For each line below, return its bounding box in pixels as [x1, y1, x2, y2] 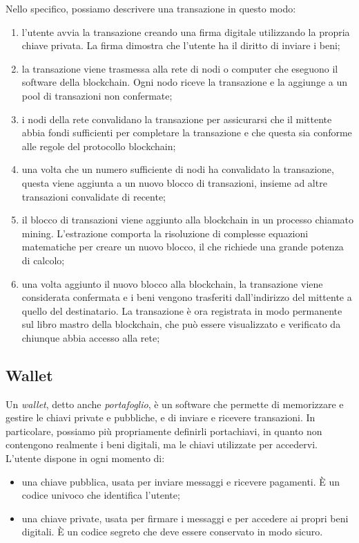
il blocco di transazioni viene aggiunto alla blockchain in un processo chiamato [21, 212, 354, 227]
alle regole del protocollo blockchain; [21, 138, 176, 153]
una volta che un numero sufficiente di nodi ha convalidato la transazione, [21, 162, 334, 176]
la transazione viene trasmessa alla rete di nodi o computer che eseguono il [21, 61, 338, 75]
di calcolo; [21, 252, 65, 267]
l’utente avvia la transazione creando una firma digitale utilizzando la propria [21, 24, 350, 39]
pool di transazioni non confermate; [21, 88, 173, 102]
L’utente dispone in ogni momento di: [6, 451, 165, 466]
